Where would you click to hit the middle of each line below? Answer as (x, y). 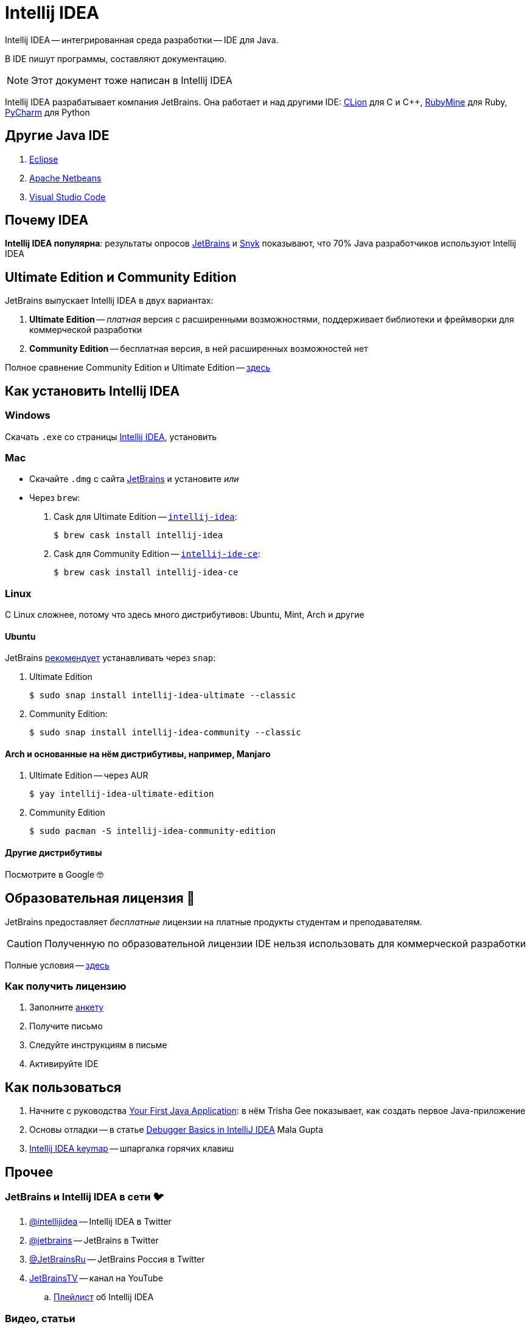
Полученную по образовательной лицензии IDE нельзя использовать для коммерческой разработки (285, 943)
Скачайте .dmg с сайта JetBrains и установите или (134, 479)
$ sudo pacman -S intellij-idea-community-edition (152, 831)
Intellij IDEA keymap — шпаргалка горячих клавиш (132, 1149)
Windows (28, 415)
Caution (25, 943)
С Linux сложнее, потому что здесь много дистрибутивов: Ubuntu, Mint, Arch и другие (185, 614)
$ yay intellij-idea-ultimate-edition (122, 794)
